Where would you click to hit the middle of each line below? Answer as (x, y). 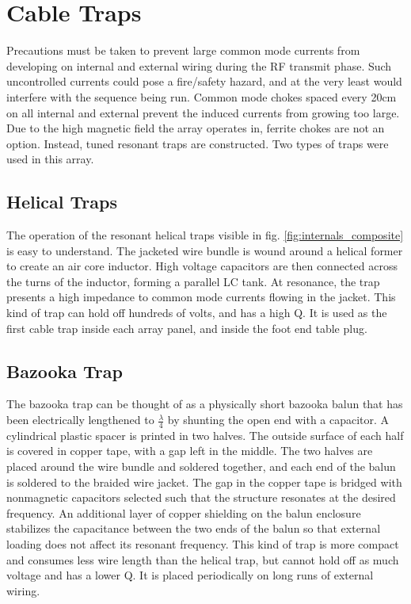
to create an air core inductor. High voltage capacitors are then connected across (202, 266)
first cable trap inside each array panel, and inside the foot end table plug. (187, 328)
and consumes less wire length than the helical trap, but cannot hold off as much (203, 559)
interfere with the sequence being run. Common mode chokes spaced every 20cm (202, 96)
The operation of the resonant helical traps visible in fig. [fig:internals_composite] (205, 235)
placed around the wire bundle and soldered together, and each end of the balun (201, 466)
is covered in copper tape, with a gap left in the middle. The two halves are (190, 451)
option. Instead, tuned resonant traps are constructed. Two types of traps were (198, 143)
